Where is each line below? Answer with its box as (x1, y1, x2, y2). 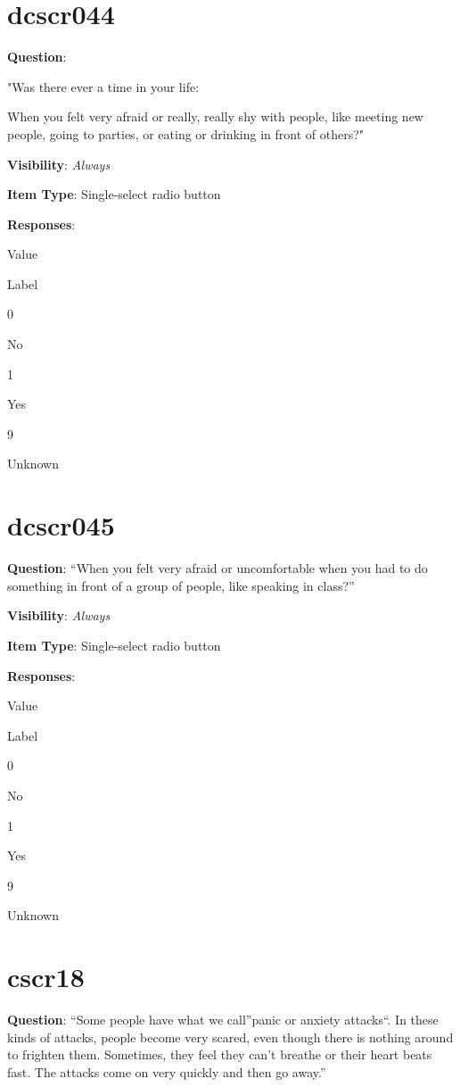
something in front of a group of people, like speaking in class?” (7, 576, 355, 594)
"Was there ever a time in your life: (7, 77, 200, 95)
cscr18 (7, 958, 85, 995)
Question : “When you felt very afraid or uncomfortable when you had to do (7, 559, 428, 577)
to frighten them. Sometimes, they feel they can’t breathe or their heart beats (7, 1045, 432, 1064)
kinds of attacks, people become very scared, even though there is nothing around (7, 1027, 454, 1046)
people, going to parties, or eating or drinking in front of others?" (7, 124, 365, 143)
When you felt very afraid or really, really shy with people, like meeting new (7, 107, 423, 126)
